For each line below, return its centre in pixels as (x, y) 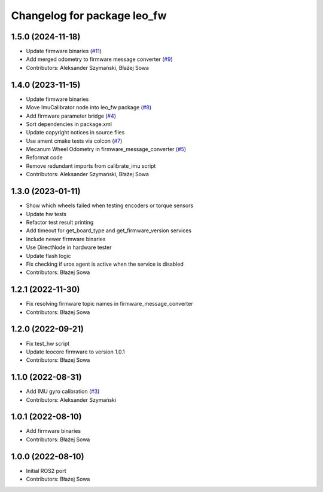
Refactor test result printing (60, 222)
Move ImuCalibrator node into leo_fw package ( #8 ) (89, 107)
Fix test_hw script (48, 343)
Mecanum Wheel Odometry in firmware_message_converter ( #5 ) (106, 149)
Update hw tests (46, 214)
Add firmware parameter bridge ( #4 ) (71, 116)
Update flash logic (48, 256)
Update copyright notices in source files (75, 133)
